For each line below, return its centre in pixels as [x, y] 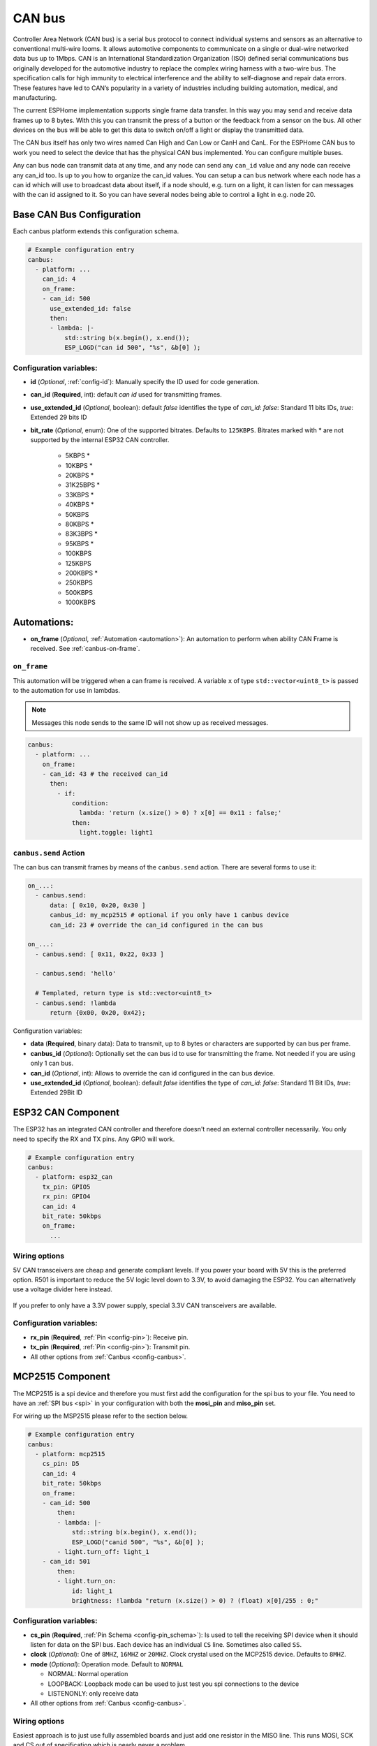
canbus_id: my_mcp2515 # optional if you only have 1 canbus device [170, 915]
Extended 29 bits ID [59, 417]
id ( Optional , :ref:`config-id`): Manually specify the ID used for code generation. [145, 381]
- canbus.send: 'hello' [76, 974]
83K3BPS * [81, 534]
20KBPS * [80, 476]
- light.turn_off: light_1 [103, 1551]
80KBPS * [80, 524]
